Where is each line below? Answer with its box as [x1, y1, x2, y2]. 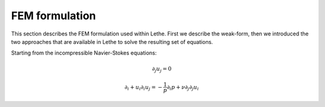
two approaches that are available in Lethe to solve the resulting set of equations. [11, 38, 213, 45]
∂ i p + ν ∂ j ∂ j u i [167, 84, 199, 92]
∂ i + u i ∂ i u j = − [124, 84, 162, 92]
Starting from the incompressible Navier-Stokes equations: [11, 49, 157, 57]
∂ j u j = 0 [152, 65, 172, 73]
